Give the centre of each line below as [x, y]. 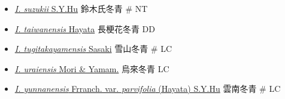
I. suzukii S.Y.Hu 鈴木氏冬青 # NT [81, 8]
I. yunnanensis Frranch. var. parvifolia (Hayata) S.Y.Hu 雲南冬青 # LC [148, 89]
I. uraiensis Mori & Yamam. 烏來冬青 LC [92, 68]
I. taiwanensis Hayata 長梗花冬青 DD [85, 28]
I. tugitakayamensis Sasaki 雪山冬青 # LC [93, 49]
